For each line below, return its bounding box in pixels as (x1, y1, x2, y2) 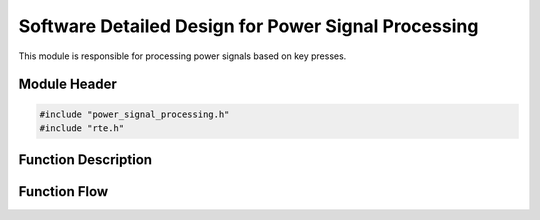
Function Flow (18, 183, 109, 200)
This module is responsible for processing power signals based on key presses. (18, 50, 347, 62)
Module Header (18, 76, 117, 93)
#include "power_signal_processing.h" (39, 108, 230, 120)
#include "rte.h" (39, 122, 125, 134)
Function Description (18, 151, 153, 169)
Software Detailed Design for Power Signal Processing (18, 15, 479, 37)
